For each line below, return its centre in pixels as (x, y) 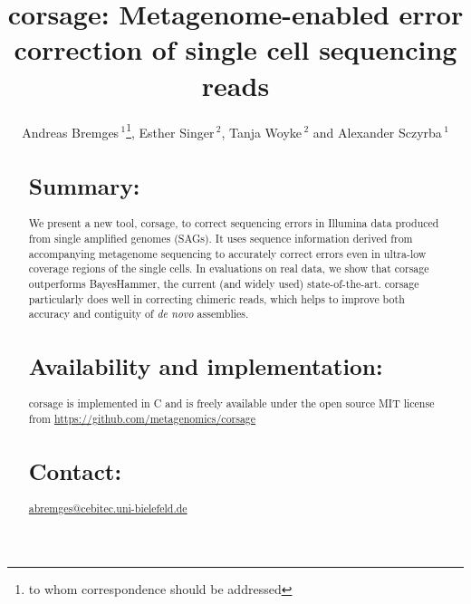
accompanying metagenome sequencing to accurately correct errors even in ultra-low (227, 253)
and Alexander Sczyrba (377, 132)
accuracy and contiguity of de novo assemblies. (139, 314)
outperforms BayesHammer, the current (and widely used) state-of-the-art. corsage (224, 283)
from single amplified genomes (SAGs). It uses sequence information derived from (221, 238)
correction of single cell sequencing (235, 49)
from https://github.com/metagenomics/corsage (142, 419)
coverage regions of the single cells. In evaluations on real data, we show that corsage (229, 268)
